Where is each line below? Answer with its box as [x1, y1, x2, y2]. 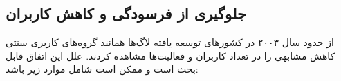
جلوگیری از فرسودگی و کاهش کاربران [6, 3, 246, 24]
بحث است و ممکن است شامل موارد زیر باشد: [6, 62, 199, 76]
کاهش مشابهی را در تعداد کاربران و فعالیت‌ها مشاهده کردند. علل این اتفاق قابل [6, 48, 335, 62]
